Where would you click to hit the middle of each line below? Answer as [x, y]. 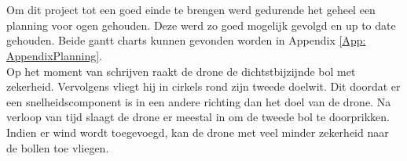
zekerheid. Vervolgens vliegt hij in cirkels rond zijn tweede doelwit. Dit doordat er [203, 86]
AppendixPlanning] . [54, 55]
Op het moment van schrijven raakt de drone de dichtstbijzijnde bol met [181, 71]
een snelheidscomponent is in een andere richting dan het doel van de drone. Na [199, 101]
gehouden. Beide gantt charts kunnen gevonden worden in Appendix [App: [186, 40]
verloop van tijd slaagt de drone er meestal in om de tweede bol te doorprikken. [198, 117]
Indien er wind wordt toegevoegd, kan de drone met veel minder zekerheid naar [198, 132]
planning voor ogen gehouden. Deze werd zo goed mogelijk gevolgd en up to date [201, 25]
